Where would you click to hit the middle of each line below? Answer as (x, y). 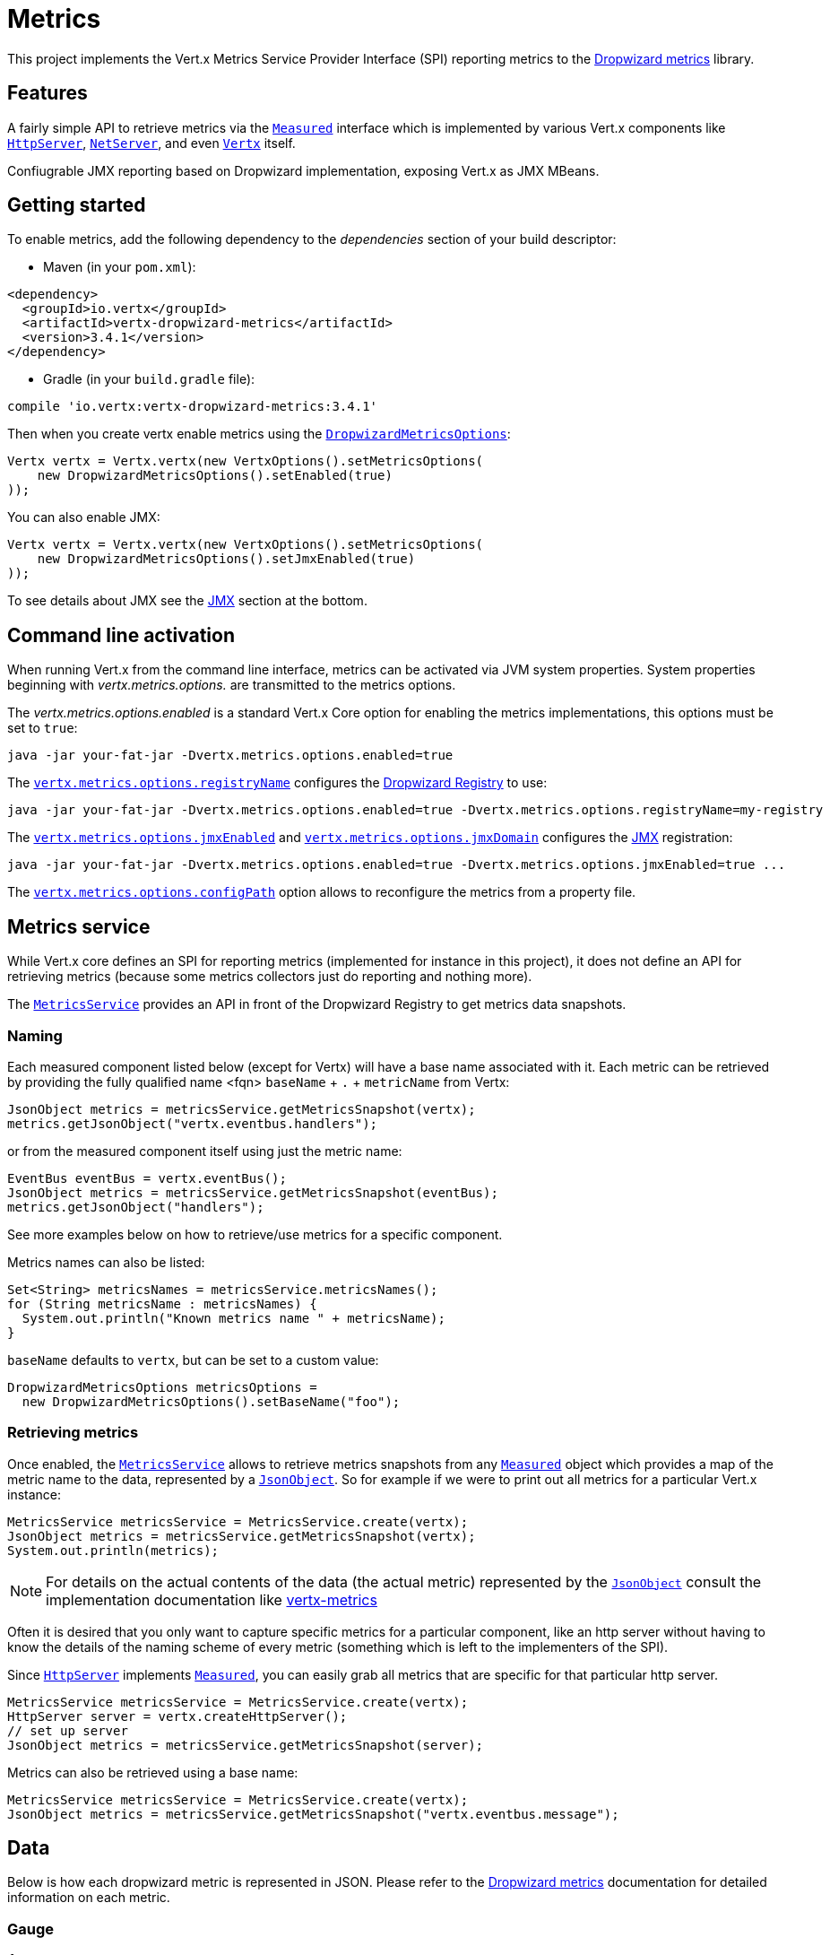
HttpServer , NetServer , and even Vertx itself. (151, 143)
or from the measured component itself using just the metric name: (205, 1151)
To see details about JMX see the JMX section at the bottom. (187, 601)
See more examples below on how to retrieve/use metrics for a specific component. (255, 1234)
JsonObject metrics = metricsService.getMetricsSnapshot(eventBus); (253, 1192)
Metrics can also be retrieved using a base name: (153, 1772)
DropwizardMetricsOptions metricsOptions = (162, 1387)
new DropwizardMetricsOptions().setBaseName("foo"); (211, 1401)
